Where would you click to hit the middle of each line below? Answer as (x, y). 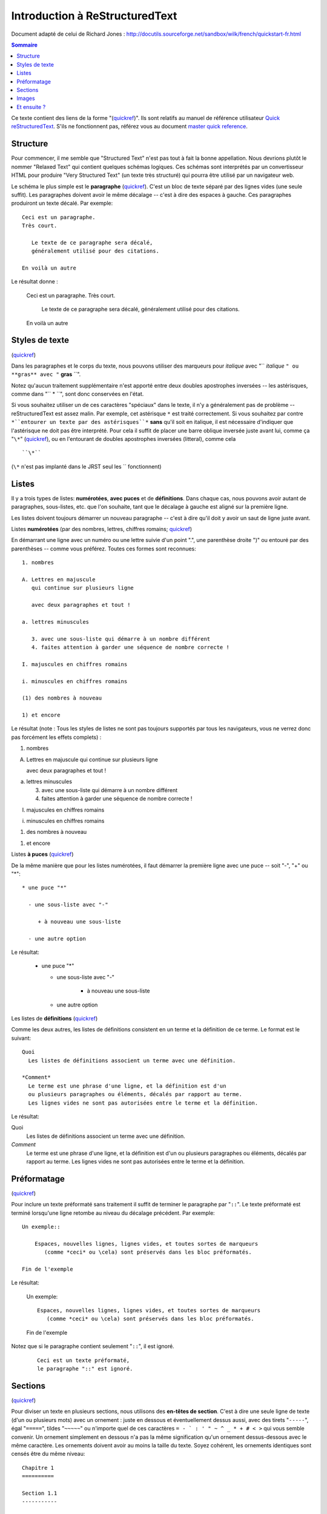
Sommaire (24, 45)
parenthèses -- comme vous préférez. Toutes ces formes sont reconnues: (104, 549)
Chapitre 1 (38, 1468)
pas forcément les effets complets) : (56, 737)
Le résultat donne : (35, 282)
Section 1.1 (40, 1493)
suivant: (21, 1038)
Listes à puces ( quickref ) (42, 855)
